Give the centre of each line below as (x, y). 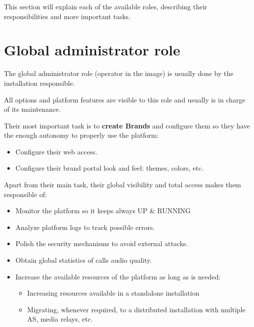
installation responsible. (39, 83)
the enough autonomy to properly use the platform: (81, 135)
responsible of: (25, 194)
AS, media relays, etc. (60, 319)
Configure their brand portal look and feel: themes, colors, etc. (109, 168)
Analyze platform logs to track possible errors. (85, 227)
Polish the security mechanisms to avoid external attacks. (102, 243)
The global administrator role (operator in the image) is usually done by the (119, 73)
